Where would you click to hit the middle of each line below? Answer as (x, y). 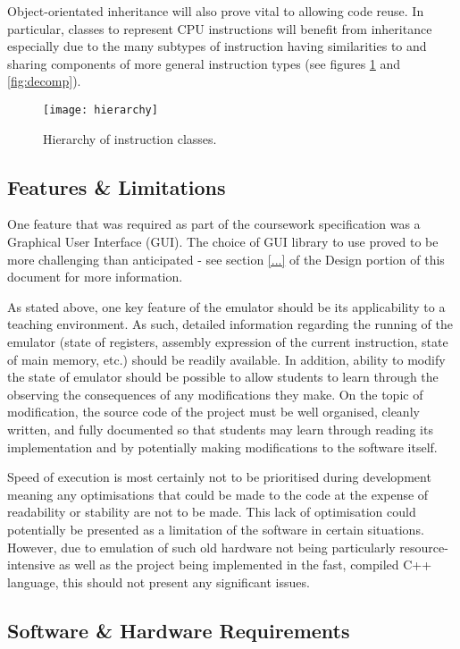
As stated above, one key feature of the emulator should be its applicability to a (226, 306)
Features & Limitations (117, 186)
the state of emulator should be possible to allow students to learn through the (223, 377)
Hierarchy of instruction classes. (130, 138)
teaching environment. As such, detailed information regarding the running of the (230, 324)
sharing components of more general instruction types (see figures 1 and (204, 63)
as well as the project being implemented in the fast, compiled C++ (246, 565)
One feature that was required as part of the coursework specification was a (214, 224)
